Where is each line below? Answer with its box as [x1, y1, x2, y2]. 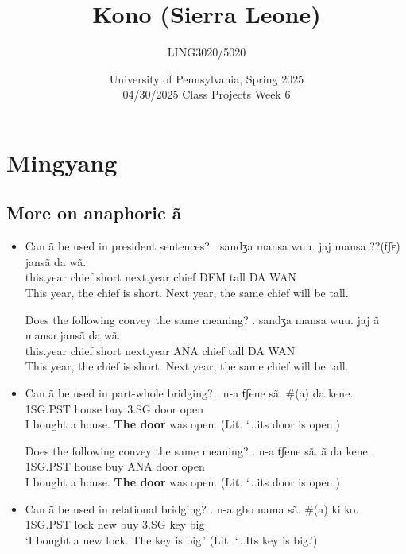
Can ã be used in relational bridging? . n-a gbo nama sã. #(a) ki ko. [25, 500, 359, 517]
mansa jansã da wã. [25, 327, 121, 343]
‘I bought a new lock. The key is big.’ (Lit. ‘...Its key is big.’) [25, 531, 318, 548]
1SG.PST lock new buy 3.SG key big [25, 516, 205, 533]
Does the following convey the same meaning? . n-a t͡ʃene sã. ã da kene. [25, 442, 371, 459]
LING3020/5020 [167, 44, 246, 60]
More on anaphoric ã [6, 200, 182, 225]
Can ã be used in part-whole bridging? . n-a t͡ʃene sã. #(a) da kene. [25, 385, 354, 401]
